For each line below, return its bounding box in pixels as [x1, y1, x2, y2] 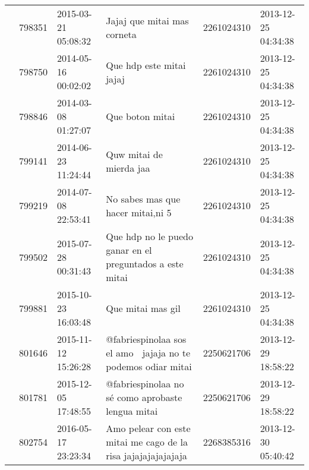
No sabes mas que [106, 191, 181, 206]
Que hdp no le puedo [106, 229, 193, 243]
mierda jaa [106, 160, 150, 175]
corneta [106, 27, 137, 41]
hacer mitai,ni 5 [106, 205, 172, 219]
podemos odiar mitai [106, 359, 192, 373]
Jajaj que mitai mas [106, 13, 189, 27]
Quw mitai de [106, 147, 163, 161]
